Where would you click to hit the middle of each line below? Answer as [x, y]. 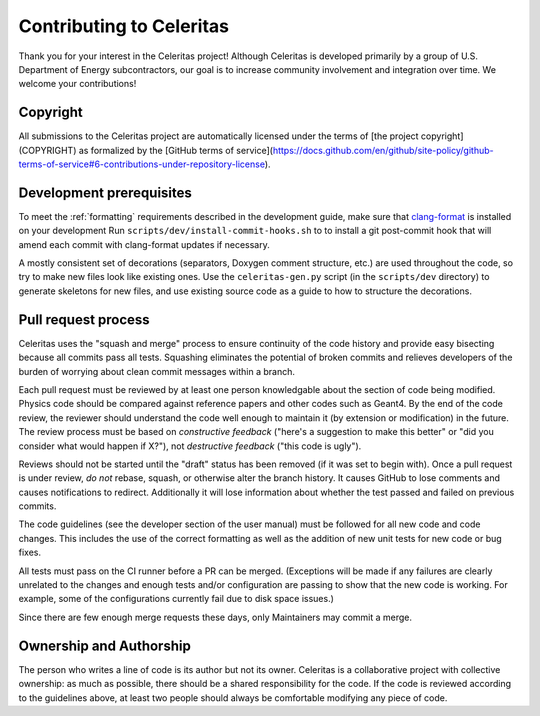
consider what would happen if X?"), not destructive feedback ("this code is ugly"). [190, 446]
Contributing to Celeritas [124, 26]
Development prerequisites [105, 192]
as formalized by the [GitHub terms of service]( [176, 150]
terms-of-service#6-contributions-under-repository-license [141, 164]
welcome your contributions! [77, 84]
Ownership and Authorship [105, 645]
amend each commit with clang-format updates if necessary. [144, 244]
